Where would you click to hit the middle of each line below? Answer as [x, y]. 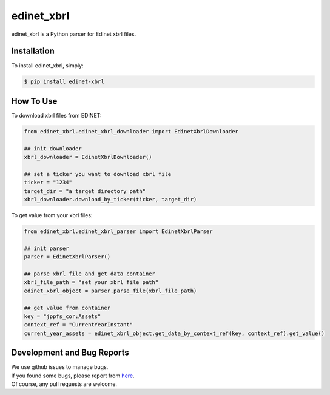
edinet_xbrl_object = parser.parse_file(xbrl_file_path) [110, 291]
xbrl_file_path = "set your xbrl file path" [91, 282]
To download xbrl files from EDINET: [57, 115]
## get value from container [67, 308]
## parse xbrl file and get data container [90, 274]
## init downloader [53, 148]
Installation [33, 51]
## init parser [46, 248]
